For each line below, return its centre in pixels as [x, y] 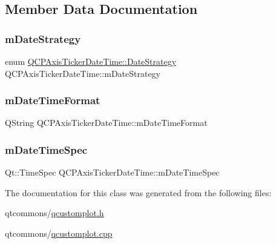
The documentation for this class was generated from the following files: [138, 192]
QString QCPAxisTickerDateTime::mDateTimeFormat [106, 123]
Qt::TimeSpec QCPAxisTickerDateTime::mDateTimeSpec [112, 172]
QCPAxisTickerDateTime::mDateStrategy [83, 73]
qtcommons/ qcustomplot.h [54, 213]
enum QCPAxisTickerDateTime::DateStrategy [91, 61]
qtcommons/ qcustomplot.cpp [59, 233]
